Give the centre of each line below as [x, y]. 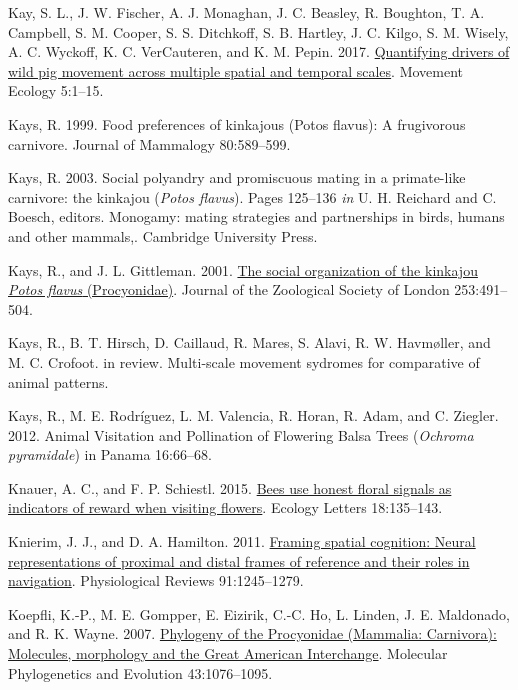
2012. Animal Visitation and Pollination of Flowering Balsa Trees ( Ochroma [241, 434]
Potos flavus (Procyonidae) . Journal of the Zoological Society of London [229, 289]
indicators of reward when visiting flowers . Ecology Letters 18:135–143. [225, 507]
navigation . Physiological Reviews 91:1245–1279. [156, 580]
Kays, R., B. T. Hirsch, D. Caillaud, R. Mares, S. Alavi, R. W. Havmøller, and [249, 342]
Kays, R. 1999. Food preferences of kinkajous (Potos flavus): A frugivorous [237, 123]
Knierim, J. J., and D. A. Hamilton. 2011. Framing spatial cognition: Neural [242, 541]
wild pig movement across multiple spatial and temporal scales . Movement [236, 70]
